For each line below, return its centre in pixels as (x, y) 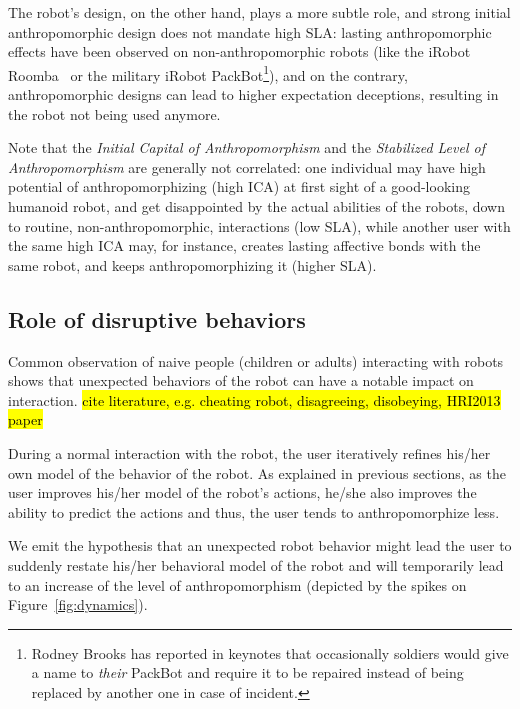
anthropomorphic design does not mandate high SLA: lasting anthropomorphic (250, 31)
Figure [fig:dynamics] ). (78, 604)
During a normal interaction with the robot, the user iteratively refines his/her (249, 452)
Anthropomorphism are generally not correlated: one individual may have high (247, 166)
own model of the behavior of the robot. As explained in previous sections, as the (257, 472)
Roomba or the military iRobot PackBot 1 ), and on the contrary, (208, 73)
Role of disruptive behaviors (157, 318)
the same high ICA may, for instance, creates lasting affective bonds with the (244, 245)
